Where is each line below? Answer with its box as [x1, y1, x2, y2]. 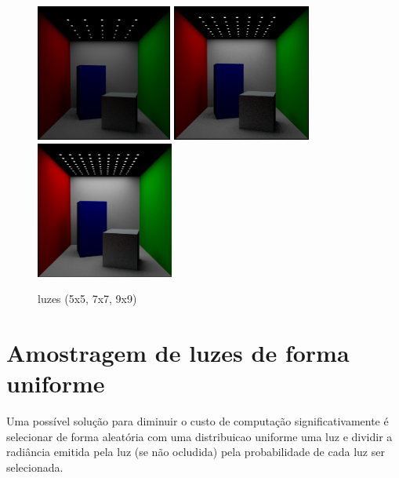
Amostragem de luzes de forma [6, 337, 350, 369]
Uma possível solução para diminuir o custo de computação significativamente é [6, 413, 389, 429]
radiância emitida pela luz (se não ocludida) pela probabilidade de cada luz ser [6, 443, 385, 460]
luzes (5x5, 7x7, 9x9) [38, 290, 137, 307]
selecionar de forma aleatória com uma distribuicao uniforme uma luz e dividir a [6, 428, 393, 444]
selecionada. [6, 459, 63, 476]
